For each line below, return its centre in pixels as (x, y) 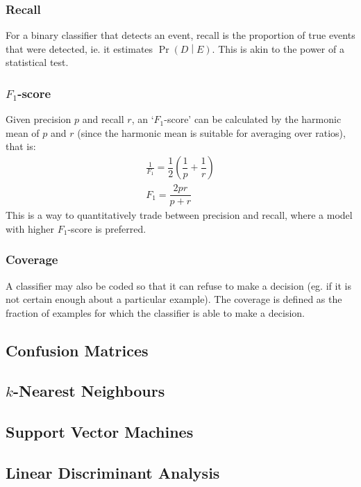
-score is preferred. (107, 228)
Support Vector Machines (100, 432)
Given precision (39, 119)
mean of (23, 132)
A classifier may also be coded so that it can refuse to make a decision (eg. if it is (178, 285)
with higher (30, 228)
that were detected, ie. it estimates (79, 48)
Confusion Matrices (77, 350)
